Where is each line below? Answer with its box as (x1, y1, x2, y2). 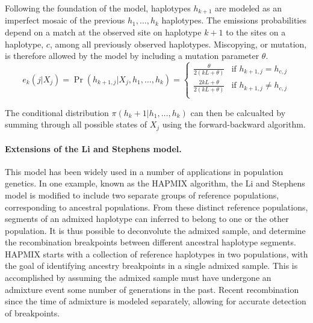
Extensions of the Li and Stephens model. (5, 142, 182, 155)
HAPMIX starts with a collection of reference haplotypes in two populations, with (5, 247, 308, 260)
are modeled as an (214, 2, 282, 14)
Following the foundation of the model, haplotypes (5, 2, 191, 14)
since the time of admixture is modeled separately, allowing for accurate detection (5, 295, 306, 307)
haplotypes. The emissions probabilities (161, 14, 306, 26)
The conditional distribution (5, 106, 109, 118)
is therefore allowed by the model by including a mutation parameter (5, 49, 259, 62)
